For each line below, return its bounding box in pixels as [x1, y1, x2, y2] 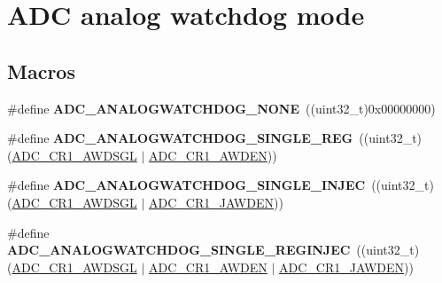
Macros [7, 57, 75, 84]
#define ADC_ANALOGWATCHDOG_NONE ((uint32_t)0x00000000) [7, 98, 436, 117]
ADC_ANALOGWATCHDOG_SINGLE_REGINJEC [7, 240, 351, 259]
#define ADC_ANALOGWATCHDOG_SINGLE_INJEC [7, 176, 366, 194]
